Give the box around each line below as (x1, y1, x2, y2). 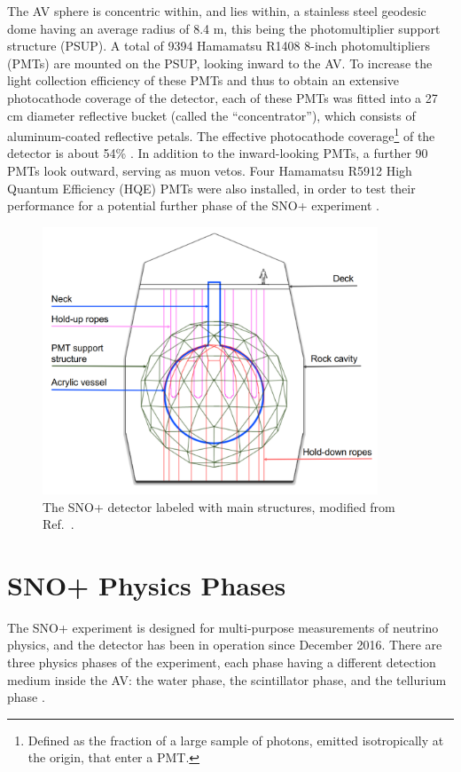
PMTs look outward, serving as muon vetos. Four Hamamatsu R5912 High (7, 161, 412, 179)
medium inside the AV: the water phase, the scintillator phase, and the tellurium (7, 670, 447, 689)
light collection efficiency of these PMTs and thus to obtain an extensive (7, 71, 399, 90)
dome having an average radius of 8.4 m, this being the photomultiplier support (7, 19, 441, 37)
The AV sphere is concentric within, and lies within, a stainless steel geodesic (7, 2, 426, 20)
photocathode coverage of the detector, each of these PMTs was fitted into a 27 (7, 88, 438, 106)
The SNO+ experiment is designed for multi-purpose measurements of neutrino (7, 618, 439, 636)
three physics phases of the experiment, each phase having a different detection (7, 653, 436, 672)
